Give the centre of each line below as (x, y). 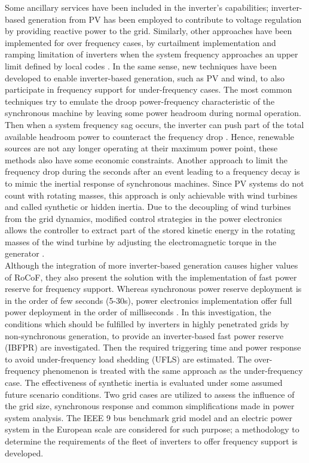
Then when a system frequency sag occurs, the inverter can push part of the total (154, 124)
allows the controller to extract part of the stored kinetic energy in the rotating (150, 230)
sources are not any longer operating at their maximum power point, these (141, 148)
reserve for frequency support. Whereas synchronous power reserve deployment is (153, 289)
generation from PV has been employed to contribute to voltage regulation (165, 19)
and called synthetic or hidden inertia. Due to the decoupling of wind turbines (148, 207)
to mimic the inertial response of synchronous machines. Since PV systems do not (154, 183)
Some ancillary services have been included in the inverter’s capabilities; (137, 7)
